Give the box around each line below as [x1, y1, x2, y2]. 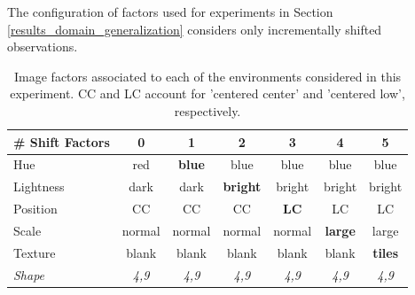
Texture [13, 243, 56, 261]
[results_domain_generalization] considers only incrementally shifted [7, 19, 382, 38]
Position [13, 199, 58, 218]
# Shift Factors [13, 132, 110, 151]
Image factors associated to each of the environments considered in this [14, 66, 402, 85]
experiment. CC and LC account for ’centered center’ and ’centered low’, [10, 84, 405, 103]
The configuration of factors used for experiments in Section [7, 3, 333, 20]
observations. [7, 37, 78, 56]
